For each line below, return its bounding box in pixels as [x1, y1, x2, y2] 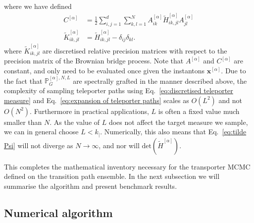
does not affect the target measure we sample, [108, 116, 248, 127]
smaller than [4, 116, 42, 127]
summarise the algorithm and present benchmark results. [4, 180, 177, 191]
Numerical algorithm [4, 205, 113, 220]
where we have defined [4, 1, 72, 11]
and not [218, 95, 242, 105]
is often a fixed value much [158, 106, 240, 116]
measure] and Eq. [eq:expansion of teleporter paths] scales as [4, 95, 189, 105]
